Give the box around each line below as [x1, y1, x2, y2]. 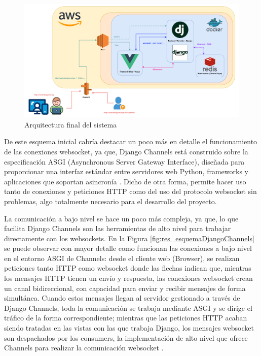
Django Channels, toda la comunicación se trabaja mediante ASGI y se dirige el [4, 302, 252, 313]
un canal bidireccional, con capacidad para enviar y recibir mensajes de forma [4, 282, 246, 293]
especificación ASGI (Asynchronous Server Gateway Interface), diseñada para [4, 156, 245, 167]
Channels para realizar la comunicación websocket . [4, 342, 164, 353]
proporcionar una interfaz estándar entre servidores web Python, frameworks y [4, 166, 248, 177]
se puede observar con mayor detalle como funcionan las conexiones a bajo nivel [4, 243, 252, 253]
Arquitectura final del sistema [24, 119, 117, 130]
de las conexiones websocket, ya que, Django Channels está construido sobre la [4, 146, 248, 156]
